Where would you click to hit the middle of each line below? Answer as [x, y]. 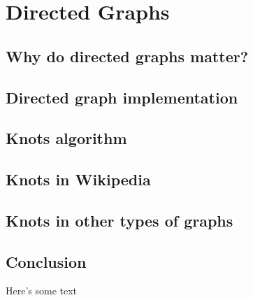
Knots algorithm [66, 138]
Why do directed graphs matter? [127, 56]
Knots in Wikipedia [78, 179]
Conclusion [46, 261]
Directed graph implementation [122, 97]
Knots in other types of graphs [120, 220]
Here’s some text [42, 291]
